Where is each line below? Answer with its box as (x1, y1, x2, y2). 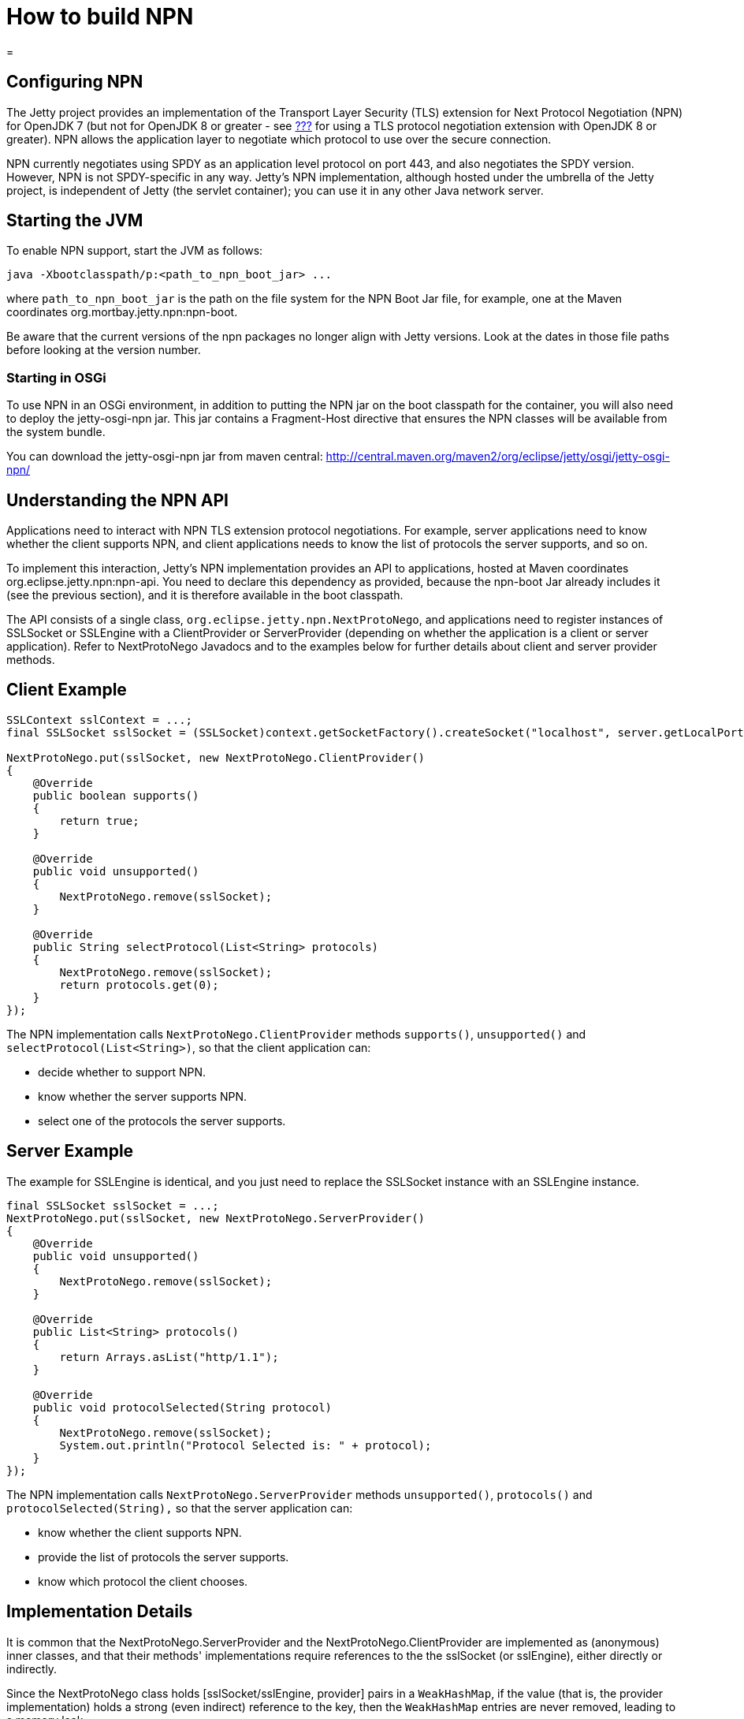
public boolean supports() (32, 789, 199, 802)
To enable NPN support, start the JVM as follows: (6, 244, 263, 258)
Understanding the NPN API (6, 490, 229, 510)
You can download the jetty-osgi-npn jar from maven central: (6, 449, 323, 464)
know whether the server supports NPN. (38, 1089, 247, 1103)
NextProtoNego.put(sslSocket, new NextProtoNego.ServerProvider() (6, 1211, 426, 1225)
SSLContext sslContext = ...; (6, 713, 193, 726)
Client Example (6, 680, 127, 700)
